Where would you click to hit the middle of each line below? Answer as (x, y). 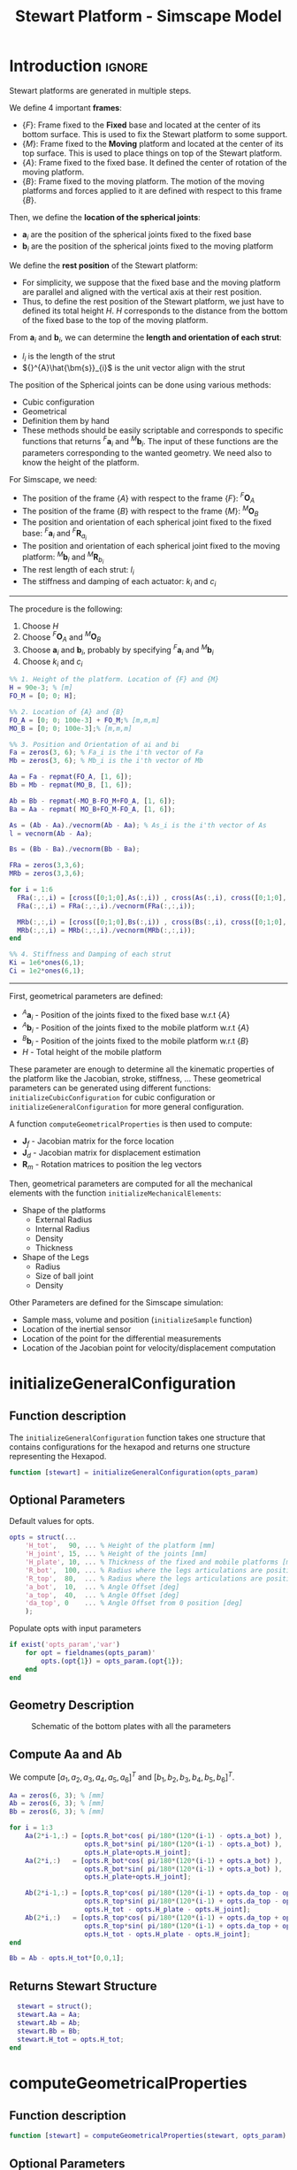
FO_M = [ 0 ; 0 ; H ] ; (43, 696)
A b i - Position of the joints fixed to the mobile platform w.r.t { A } (136, 1027)
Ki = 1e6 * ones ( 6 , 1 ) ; (47, 963)
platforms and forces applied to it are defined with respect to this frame (152, 190)
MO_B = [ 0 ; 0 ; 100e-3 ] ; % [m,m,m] (71, 728)
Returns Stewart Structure (83, 1985)
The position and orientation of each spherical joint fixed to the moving (151, 546)
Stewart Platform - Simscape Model (148, 16)
